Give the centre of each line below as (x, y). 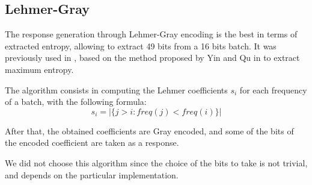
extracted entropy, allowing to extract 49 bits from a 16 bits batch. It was (141, 45)
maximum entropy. (39, 69)
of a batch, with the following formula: (76, 102)
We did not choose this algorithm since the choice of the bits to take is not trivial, (156, 162)
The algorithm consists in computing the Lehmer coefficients (116, 89)
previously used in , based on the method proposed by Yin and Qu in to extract (152, 58)
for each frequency (273, 89)
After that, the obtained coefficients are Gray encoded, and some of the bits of (149, 130)
